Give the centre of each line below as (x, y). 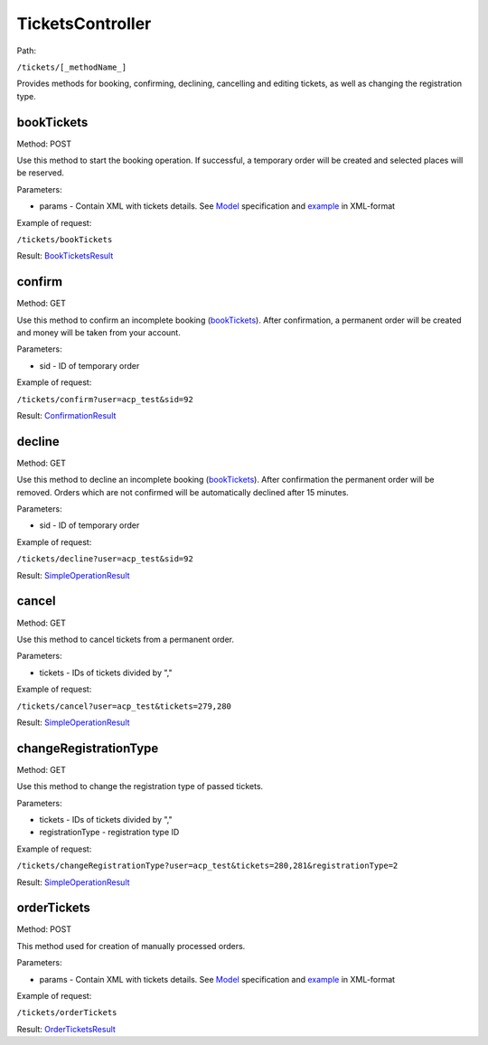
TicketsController (84, 24)
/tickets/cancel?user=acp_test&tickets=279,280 (124, 706)
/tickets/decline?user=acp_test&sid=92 (105, 559)
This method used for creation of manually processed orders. (131, 946)
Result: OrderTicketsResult (66, 1029)
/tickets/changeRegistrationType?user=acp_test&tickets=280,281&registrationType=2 (207, 866)
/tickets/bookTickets (65, 239)
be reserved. (41, 173)
